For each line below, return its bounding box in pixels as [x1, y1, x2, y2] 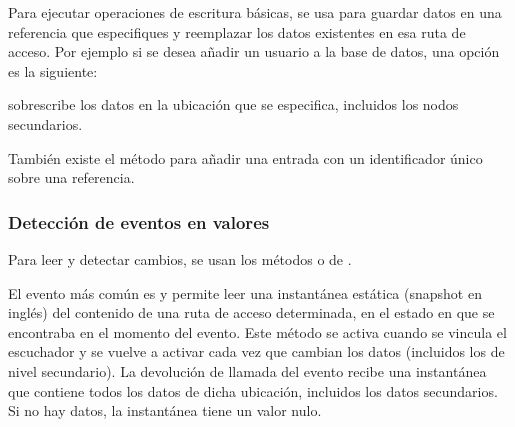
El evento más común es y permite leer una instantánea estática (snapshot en [8, 282, 482, 303]
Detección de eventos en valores [8, 209, 270, 234]
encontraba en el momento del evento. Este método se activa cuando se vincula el [8, 321, 507, 342]
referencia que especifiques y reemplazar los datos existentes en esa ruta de [8, 21, 466, 42]
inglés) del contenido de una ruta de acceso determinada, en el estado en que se [8, 302, 495, 323]
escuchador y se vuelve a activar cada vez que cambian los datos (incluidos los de [8, 341, 505, 362]
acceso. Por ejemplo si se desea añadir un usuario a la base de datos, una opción [8, 41, 500, 62]
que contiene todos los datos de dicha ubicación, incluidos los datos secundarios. [8, 380, 498, 401]
